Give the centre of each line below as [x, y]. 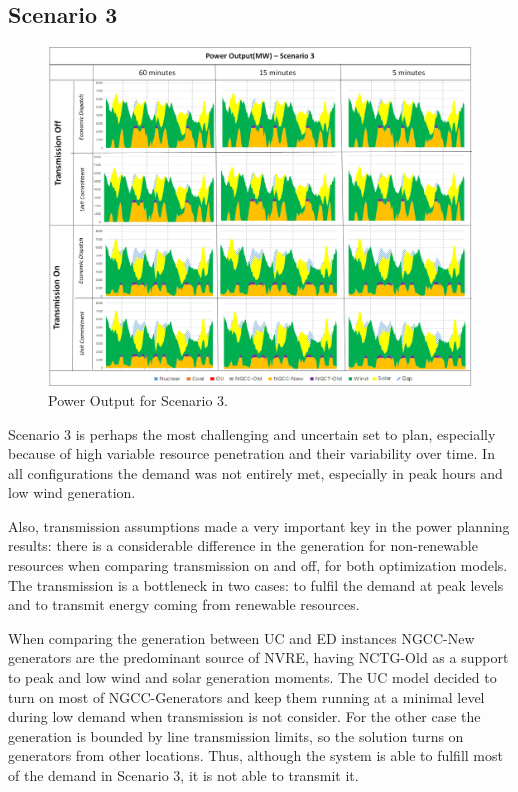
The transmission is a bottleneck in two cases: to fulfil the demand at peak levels [256, 584]
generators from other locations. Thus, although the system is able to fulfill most [255, 755]
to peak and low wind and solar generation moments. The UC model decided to [252, 677]
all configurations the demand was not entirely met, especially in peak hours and [255, 472]
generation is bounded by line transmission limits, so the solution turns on [236, 735]
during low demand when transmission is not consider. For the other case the [244, 716]
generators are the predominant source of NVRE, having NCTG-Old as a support [258, 657]
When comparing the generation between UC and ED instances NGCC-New [241, 637]
